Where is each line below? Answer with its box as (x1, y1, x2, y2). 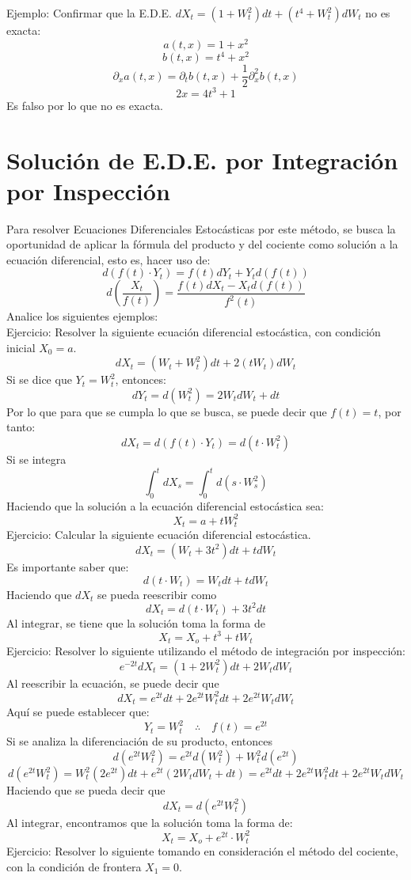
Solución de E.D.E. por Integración (6, 143, 398, 176)
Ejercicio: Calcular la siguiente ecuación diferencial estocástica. (6, 526, 311, 543)
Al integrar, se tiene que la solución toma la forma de (6, 614, 265, 631)
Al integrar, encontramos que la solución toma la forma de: (6, 814, 293, 830)
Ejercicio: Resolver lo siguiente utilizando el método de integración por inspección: (6, 643, 405, 659)
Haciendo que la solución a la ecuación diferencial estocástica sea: (6, 497, 324, 514)
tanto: (6, 419, 36, 435)
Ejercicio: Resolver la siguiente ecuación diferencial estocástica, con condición (6, 323, 381, 339)
